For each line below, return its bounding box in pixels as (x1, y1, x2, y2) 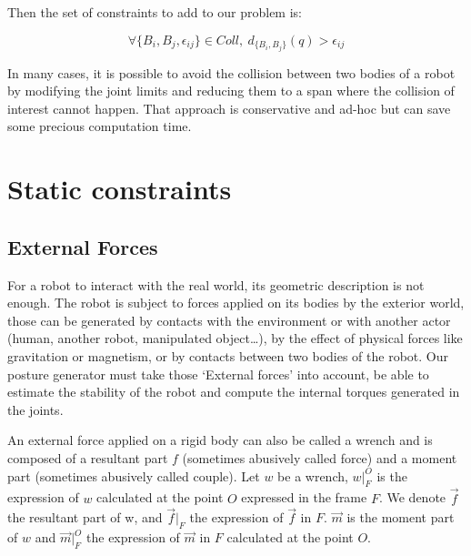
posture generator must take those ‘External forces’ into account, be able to (7, 364, 429, 383)
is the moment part (346, 508, 455, 527)
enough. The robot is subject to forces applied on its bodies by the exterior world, (7, 293, 465, 312)
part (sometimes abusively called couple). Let (7, 466, 260, 485)
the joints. (7, 399, 64, 419)
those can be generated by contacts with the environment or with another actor (7, 310, 451, 329)
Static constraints (7, 170, 232, 207)
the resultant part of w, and (7, 508, 163, 527)
